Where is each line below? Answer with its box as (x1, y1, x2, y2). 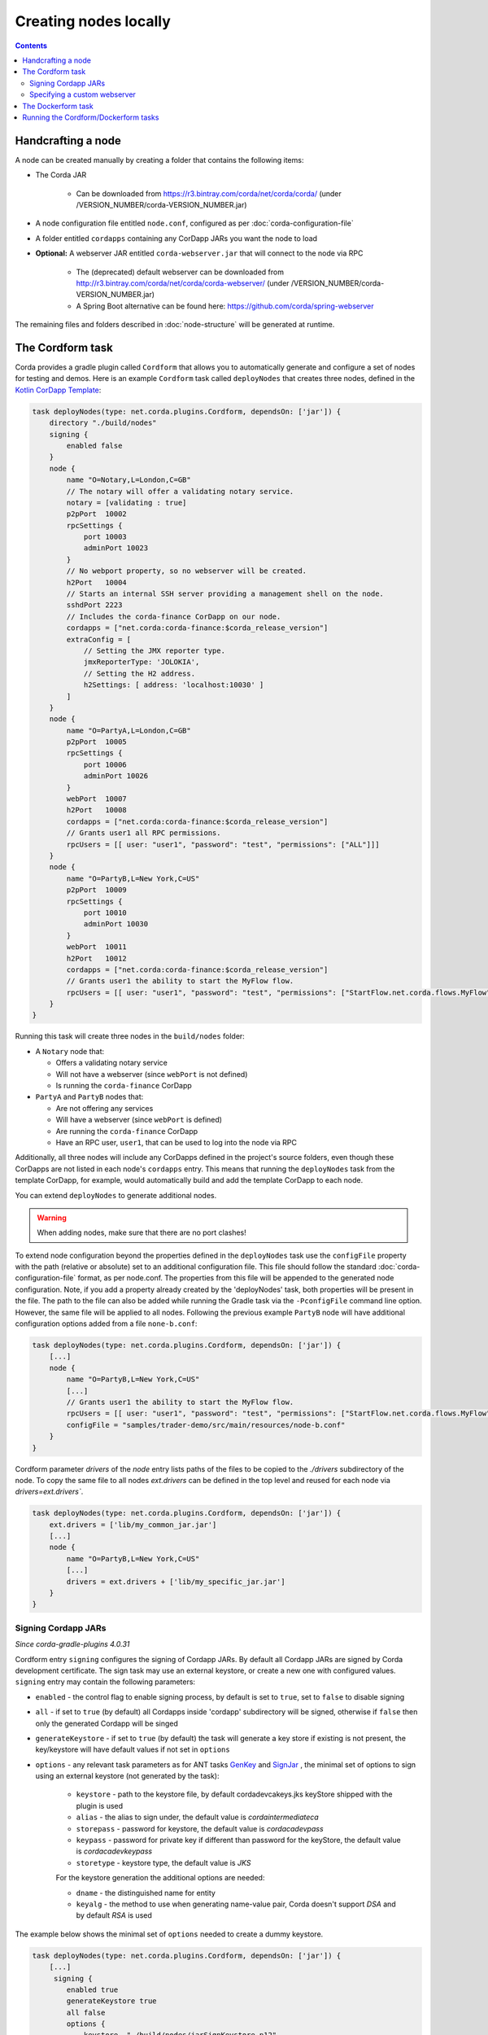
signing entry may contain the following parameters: (15, 1677, 195, 1687)
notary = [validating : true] (66, 497, 187, 507)
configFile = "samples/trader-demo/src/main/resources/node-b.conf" (66, 1420, 346, 1429)
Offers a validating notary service (55, 1058, 168, 1068)
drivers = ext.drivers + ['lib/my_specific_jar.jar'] (66, 1577, 285, 1586)
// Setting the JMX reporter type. (83, 646, 225, 655)
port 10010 (83, 908, 128, 917)
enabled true (66, 1985, 119, 1994)
